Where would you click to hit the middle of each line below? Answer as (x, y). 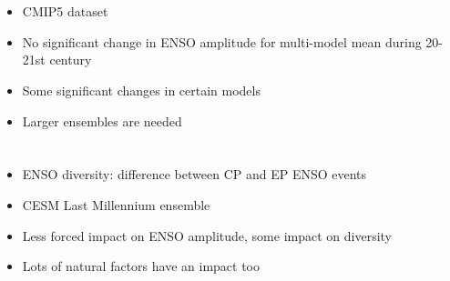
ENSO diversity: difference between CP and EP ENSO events (194, 174)
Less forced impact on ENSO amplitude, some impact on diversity (207, 235)
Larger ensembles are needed (102, 120)
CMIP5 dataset (65, 11)
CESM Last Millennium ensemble (116, 204)
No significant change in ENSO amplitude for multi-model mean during (222, 41)
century (71, 60)
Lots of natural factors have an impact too (141, 266)
